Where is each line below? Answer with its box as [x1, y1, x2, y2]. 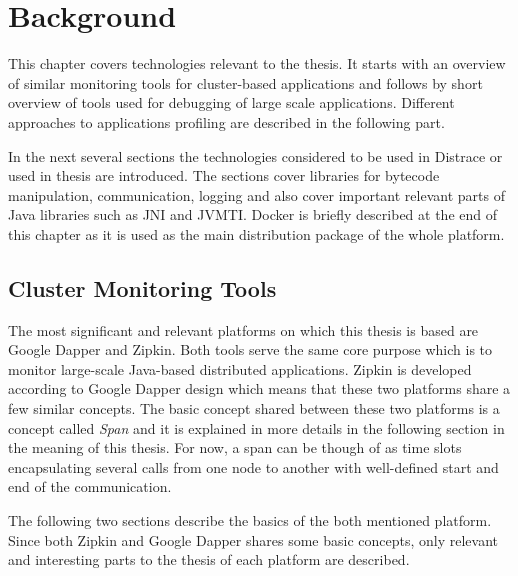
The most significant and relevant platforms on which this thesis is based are [8, 319, 479, 340]
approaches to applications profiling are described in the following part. [8, 111, 445, 132]
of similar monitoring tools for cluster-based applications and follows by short [8, 72, 483, 93]
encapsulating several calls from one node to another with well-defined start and [8, 456, 499, 477]
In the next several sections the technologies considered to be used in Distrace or [8, 145, 503, 166]
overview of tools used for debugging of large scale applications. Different [8, 92, 455, 113]
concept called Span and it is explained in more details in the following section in [8, 417, 505, 438]
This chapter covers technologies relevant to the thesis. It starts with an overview [8, 53, 506, 74]
